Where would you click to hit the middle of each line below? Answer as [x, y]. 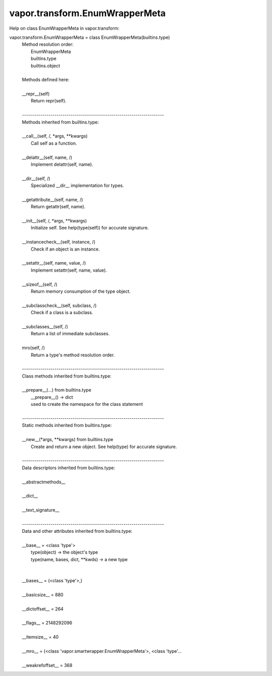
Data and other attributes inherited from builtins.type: [77, 531]
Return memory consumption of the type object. [81, 291]
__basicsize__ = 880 [43, 594]
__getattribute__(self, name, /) [52, 200]
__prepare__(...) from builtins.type [57, 390]
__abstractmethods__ [44, 482]
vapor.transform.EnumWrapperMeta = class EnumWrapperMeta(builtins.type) [90, 37]
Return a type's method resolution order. [73, 355]
